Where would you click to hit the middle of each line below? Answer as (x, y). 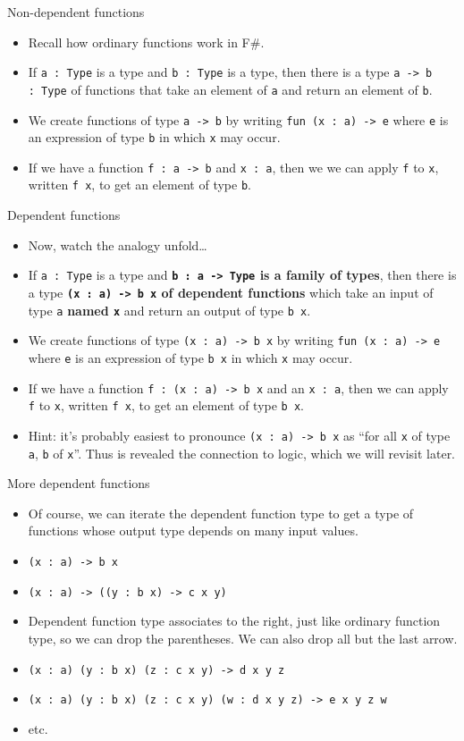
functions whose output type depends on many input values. (193, 530)
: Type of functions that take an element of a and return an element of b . (230, 89)
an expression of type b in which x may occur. (154, 137)
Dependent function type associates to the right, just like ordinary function (234, 621)
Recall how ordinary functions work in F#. (146, 42)
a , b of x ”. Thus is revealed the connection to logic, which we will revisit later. (242, 453)
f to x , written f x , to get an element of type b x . (166, 405)
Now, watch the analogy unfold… (118, 244)
